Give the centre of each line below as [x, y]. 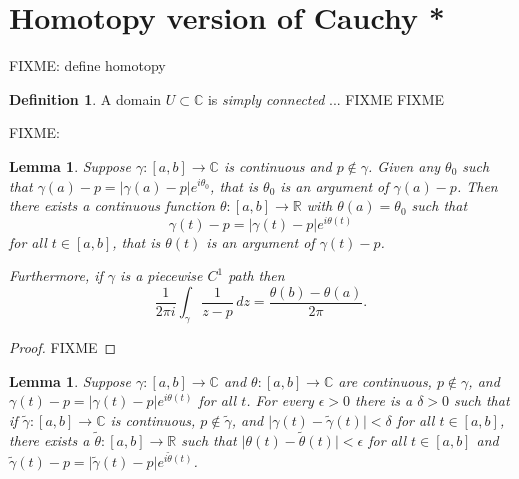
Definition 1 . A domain [85, 98]
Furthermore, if [56, 275]
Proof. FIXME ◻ [63, 347]
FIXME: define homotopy [87, 65]
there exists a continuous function [112, 205]
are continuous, [385, 380]
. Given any [404, 165]
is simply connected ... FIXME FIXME [326, 98]
